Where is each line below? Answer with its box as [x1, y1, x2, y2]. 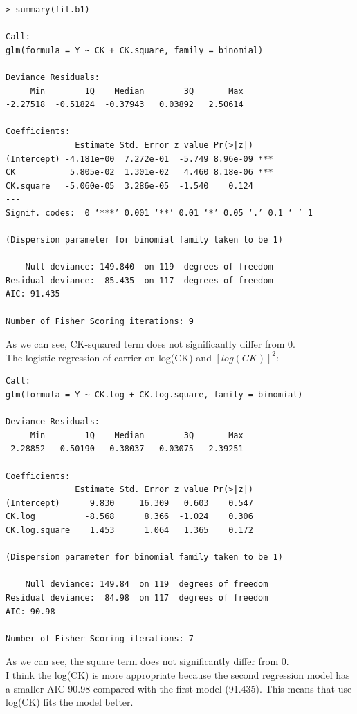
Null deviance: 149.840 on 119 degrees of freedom [25, 262, 273, 272]
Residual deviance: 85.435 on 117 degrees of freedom [6, 275, 273, 285]
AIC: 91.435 [6, 289, 60, 299]
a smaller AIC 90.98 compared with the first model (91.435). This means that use [6, 681, 352, 695]
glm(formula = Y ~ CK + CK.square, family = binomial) [6, 45, 264, 55]
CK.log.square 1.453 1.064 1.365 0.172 [6, 525, 253, 535]
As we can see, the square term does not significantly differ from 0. [6, 654, 289, 668]
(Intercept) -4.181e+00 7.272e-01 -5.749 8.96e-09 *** [6, 153, 273, 164]
